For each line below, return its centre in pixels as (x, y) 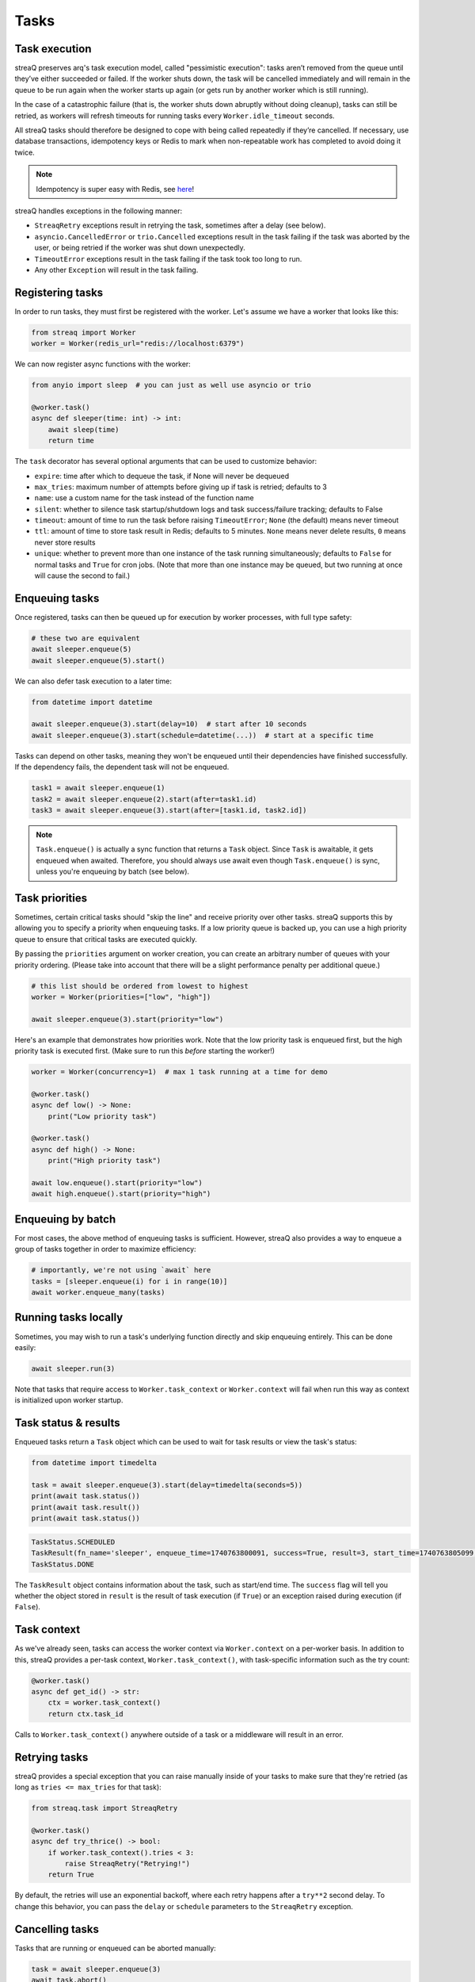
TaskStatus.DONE (63, 1564)
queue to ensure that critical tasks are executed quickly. (106, 939)
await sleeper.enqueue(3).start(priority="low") (127, 1019)
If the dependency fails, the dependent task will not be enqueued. (122, 767)
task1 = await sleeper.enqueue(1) (98, 788)
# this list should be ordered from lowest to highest (140, 986)
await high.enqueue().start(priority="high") (121, 1194)
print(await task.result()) (85, 1507)
